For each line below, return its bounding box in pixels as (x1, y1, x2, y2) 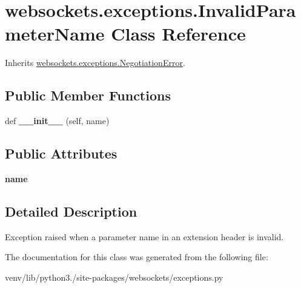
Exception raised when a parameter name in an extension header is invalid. (5, 230, 284, 243)
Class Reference (111, 21, 246, 46)
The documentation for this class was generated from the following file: (5, 250, 268, 263)
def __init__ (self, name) (5, 114, 110, 127)
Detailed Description (5, 201, 137, 220)
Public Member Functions (5, 86, 171, 105)
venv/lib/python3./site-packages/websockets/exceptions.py (5, 270, 223, 283)
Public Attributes (5, 144, 117, 163)
